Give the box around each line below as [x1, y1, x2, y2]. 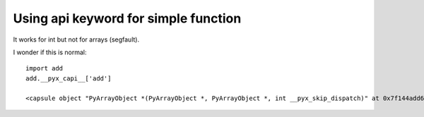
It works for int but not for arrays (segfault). [13, 35, 140, 44]
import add [25, 64, 64, 73]
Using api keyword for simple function [13, 11, 242, 26]
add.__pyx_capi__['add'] [25, 74, 112, 82]
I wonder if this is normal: [13, 48, 88, 56]
